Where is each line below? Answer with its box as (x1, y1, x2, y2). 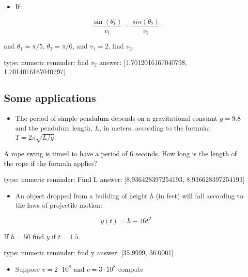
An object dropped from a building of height (15, 190, 148, 200)
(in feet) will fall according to (155, 190, 243, 200)
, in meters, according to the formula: (99, 122, 210, 132)
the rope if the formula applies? (4, 158, 97, 168)
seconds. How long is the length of (135, 148, 237, 159)
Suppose (15, 263, 40, 274)
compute (118, 263, 144, 274)
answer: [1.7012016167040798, (99, 57, 187, 67)
